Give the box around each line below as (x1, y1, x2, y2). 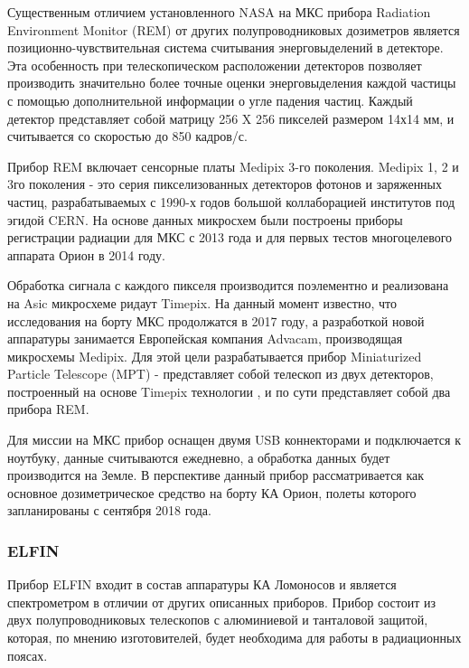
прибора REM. (7, 400, 89, 419)
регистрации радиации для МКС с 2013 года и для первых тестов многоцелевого (7, 228, 453, 247)
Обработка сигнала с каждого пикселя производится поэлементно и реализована (7, 276, 449, 295)
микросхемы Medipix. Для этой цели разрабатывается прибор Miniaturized (7, 346, 422, 365)
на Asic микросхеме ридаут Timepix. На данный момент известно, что (7, 293, 397, 312)
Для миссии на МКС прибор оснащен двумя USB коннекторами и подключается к (7, 430, 461, 449)
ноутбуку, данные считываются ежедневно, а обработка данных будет (7, 447, 390, 466)
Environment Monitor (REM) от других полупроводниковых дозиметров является (7, 20, 460, 39)
